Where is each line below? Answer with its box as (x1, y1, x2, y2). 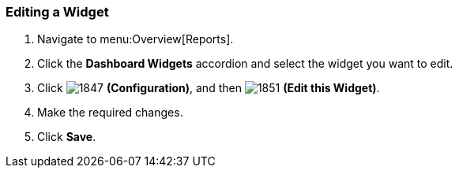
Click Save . (37, 130, 96, 144)
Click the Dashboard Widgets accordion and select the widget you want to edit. (37, 57, 453, 71)
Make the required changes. (37, 106, 183, 120)
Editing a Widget (6, 4, 109, 20)
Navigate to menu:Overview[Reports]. (37, 32, 234, 46)
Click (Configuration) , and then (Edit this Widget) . (37, 81, 380, 95)
